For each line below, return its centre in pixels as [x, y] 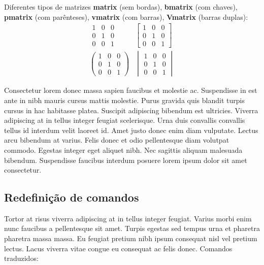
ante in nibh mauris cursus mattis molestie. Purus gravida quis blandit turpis [124, 100]
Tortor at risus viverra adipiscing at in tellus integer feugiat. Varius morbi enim [128, 218]
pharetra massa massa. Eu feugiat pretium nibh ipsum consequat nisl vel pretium [131, 238]
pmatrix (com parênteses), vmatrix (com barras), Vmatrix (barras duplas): [126, 16]
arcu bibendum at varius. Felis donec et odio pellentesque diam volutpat [117, 140]
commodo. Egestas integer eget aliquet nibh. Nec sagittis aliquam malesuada [123, 150]
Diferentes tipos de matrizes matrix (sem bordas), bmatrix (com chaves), [121, 7]
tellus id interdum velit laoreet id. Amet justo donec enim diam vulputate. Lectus [131, 130]
